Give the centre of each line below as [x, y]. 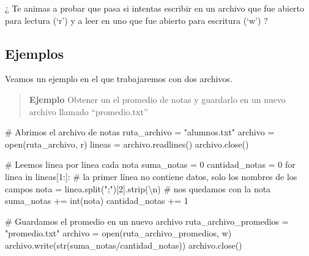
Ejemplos [35, 53]
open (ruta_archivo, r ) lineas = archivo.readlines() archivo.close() [127, 144]
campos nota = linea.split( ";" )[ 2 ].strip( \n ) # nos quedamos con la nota [138, 188]
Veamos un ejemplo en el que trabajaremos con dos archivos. [119, 79]
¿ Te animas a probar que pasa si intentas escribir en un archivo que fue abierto [155, 8]
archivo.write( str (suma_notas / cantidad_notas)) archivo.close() [124, 245]
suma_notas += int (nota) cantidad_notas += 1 [97, 201]
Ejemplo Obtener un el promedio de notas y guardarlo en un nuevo [157, 99]
